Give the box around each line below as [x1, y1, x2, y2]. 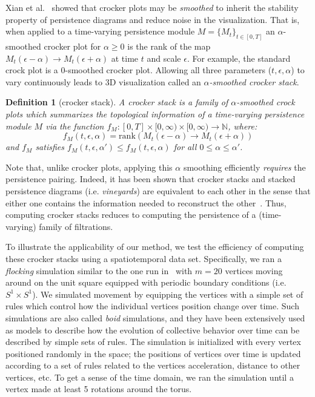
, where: [228, 119, 257, 132]
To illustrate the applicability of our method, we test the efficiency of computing [5, 240, 304, 253]
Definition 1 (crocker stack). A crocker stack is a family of [5, 96, 228, 108]
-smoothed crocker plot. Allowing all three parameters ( [65, 64, 272, 76]
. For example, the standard [187, 51, 291, 64]
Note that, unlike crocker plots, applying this [5, 160, 173, 173]
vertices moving [225, 264, 283, 277]
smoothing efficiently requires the [183, 160, 306, 173]
